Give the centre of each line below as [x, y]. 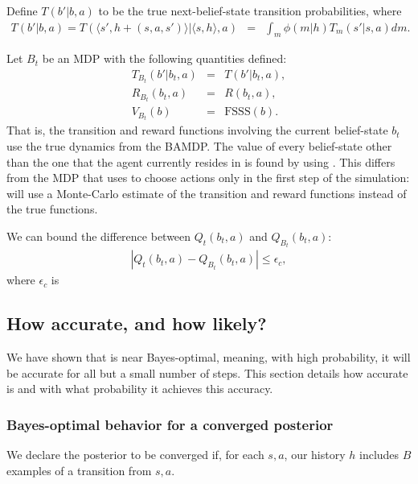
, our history [315, 455]
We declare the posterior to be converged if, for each [135, 455]
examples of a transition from [79, 470]
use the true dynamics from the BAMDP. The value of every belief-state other [199, 145]
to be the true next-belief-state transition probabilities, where [250, 10]
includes [379, 455]
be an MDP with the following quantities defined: [164, 58]
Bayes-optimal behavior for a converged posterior [170, 424]
